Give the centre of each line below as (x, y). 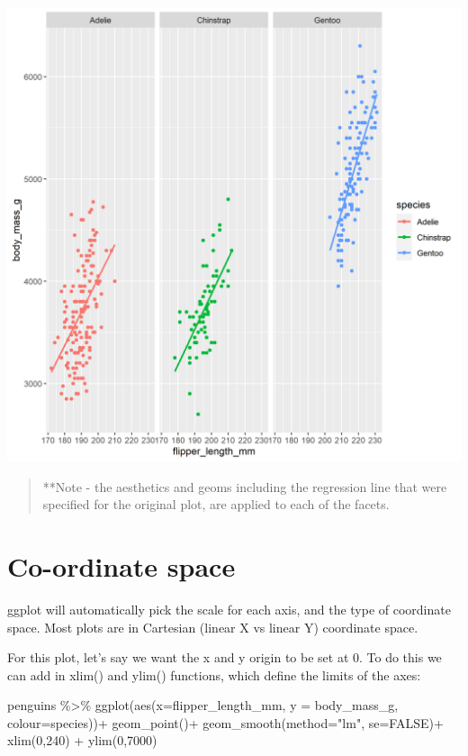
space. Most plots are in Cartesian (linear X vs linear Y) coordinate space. (213, 627)
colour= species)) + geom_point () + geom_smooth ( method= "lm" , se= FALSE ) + (225, 722)
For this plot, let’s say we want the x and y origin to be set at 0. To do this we (225, 657)
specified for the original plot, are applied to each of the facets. (216, 504)
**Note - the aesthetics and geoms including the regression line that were (245, 486)
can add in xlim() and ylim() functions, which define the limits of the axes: (214, 674)
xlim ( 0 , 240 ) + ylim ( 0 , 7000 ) (82, 740)
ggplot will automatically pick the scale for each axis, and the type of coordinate (229, 609)
